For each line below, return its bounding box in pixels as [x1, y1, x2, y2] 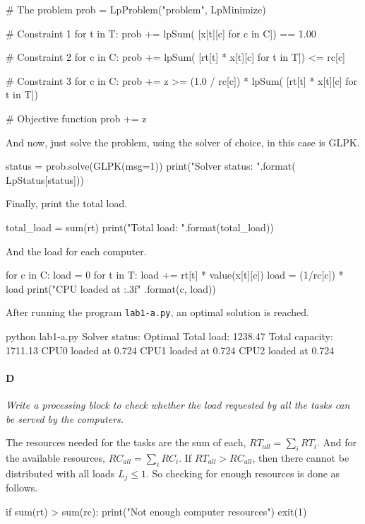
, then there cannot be [252, 450, 349, 465]
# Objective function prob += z [6, 110, 147, 125]
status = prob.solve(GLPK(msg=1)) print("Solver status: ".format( [6, 158, 296, 173]
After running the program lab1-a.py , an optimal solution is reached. [6, 305, 309, 320]
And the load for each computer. [6, 243, 147, 258]
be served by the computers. [6, 411, 124, 426]
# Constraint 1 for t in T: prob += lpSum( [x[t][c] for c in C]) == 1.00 [6, 25, 316, 40]
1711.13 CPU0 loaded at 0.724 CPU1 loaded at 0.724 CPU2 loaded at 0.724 [6, 342, 335, 357]
